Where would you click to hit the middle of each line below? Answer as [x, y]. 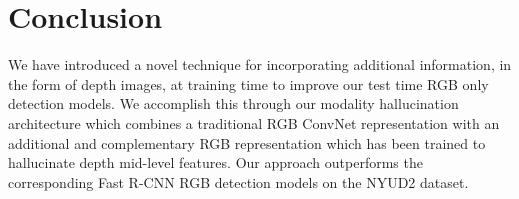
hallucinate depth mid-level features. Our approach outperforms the [215, 162]
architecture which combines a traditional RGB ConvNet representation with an [254, 122]
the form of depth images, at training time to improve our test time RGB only [248, 83]
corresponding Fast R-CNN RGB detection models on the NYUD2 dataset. [238, 181]
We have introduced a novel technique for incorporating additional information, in [260, 64]
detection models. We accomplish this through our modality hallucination [233, 103]
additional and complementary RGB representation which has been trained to [247, 142]
